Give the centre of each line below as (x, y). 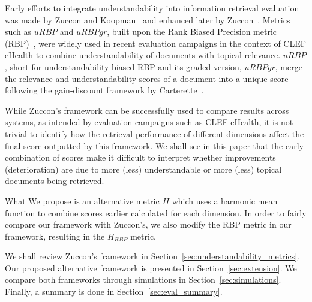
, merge (289, 66)
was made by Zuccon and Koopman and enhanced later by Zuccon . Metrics (148, 19)
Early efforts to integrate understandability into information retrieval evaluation (152, 8)
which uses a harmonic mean (225, 200)
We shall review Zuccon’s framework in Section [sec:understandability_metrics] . (152, 256)
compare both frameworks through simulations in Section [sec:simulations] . (143, 280)
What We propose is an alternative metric (82, 200)
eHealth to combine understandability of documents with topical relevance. (143, 55)
